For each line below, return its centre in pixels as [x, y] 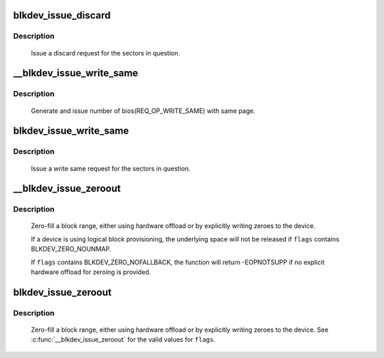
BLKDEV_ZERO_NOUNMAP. [71, 249]
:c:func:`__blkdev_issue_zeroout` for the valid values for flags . [123, 340]
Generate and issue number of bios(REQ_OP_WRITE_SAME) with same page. [143, 111]
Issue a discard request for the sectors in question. [106, 53]
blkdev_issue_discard [62, 15]
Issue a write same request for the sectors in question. [111, 168]
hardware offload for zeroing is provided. [91, 272]
